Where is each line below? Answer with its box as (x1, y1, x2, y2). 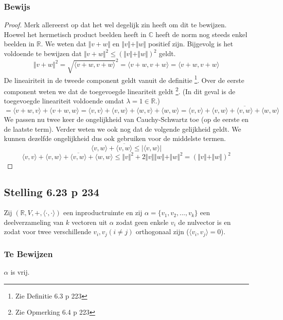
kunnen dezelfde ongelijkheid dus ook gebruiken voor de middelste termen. (4, 133, 226, 143)
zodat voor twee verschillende (4, 226, 91, 237)
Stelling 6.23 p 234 (4, 184, 100, 200)
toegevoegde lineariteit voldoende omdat (4, 96, 124, 106)
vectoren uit (71, 217, 107, 227)
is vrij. (10, 267, 30, 277)
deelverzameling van (4, 217, 64, 227)
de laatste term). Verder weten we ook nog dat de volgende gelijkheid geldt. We (4, 123, 241, 134)
